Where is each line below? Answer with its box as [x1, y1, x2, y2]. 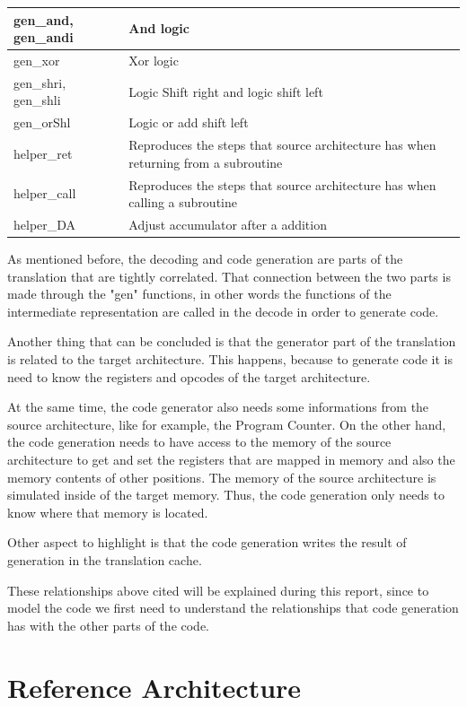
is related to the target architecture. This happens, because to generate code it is [7, 350, 453, 368]
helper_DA [13, 214, 76, 233]
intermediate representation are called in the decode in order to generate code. [7, 301, 439, 320]
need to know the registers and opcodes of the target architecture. [7, 367, 371, 386]
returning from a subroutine [128, 153, 283, 171]
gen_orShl [13, 113, 71, 132]
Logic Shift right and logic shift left [128, 82, 323, 100]
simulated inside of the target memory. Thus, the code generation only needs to [7, 485, 445, 504]
